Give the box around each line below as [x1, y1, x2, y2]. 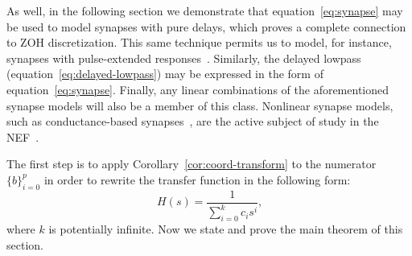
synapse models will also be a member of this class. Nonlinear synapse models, [6, 97, 393, 114]
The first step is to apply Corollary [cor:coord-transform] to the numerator [6, 155, 377, 172]
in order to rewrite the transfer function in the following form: [43, 171, 351, 188]
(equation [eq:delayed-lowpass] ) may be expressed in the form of [6, 65, 323, 82]
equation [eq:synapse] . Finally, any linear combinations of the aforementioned [6, 81, 389, 97]
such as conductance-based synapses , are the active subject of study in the [6, 113, 379, 130]
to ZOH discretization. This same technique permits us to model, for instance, [6, 34, 392, 51]
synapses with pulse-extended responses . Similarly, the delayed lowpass [6, 49, 361, 66]
